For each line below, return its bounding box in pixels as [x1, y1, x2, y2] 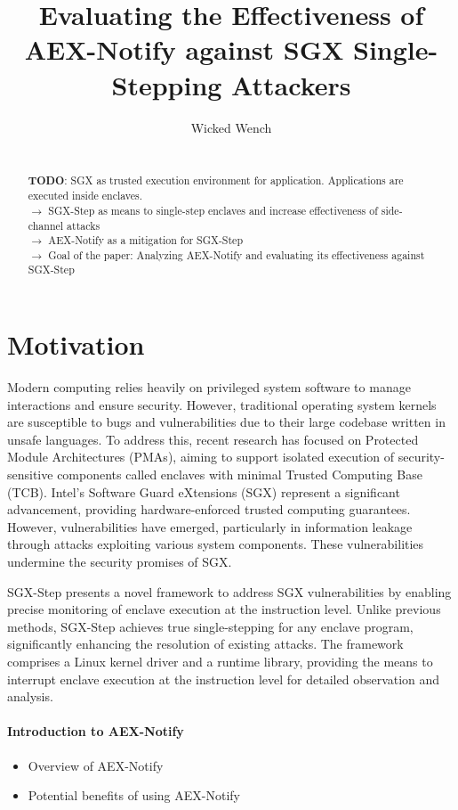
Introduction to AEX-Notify [7, 722, 184, 740]
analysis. [7, 687, 53, 706]
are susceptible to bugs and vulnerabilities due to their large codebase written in [7, 413, 446, 431]
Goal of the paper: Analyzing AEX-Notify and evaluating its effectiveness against [48, 247, 425, 262]
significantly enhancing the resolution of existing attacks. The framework [7, 634, 404, 653]
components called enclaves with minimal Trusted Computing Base [57, 465, 422, 484]
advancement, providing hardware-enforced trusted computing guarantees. [7, 500, 411, 519]
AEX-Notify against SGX [24, 31, 344, 68]
